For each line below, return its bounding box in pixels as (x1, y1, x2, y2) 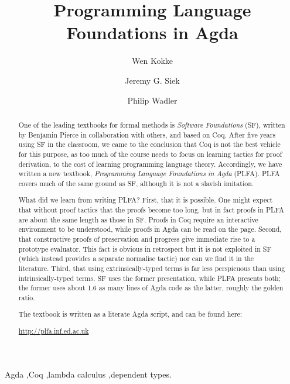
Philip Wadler (127, 94, 178, 106)
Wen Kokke (132, 54, 173, 67)
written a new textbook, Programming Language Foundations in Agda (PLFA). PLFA (18, 169, 280, 179)
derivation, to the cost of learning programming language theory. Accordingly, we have (18, 159, 282, 169)
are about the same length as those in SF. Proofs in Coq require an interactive (18, 214, 258, 224)
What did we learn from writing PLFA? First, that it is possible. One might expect (18, 195, 273, 205)
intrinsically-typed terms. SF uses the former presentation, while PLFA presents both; (18, 273, 281, 283)
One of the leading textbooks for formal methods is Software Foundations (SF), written (18, 119, 285, 129)
